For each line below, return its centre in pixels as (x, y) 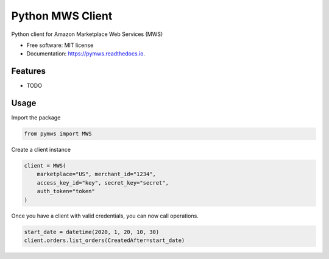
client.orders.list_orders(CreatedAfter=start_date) (104, 240)
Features (28, 71)
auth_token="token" (66, 191)
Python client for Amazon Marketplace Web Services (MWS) (87, 34)
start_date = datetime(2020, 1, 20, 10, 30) (92, 232)
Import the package (36, 118)
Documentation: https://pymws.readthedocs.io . (86, 54)
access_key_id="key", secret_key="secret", (103, 183)
